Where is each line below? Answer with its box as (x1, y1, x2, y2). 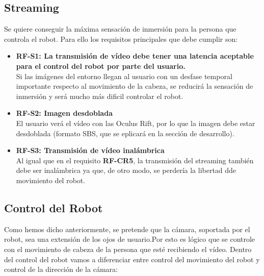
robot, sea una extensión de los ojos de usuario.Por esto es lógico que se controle (4, 234, 255, 244)
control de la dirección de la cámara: (4, 264, 118, 274)
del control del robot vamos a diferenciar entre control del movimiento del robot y (4, 254, 260, 264)
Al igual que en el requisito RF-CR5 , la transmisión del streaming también (16, 155, 254, 165)
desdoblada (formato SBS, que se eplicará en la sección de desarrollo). (16, 128, 234, 138)
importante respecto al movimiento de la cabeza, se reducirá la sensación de (16, 81, 253, 91)
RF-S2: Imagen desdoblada (16, 108, 113, 118)
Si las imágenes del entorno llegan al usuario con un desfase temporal (16, 70, 232, 81)
